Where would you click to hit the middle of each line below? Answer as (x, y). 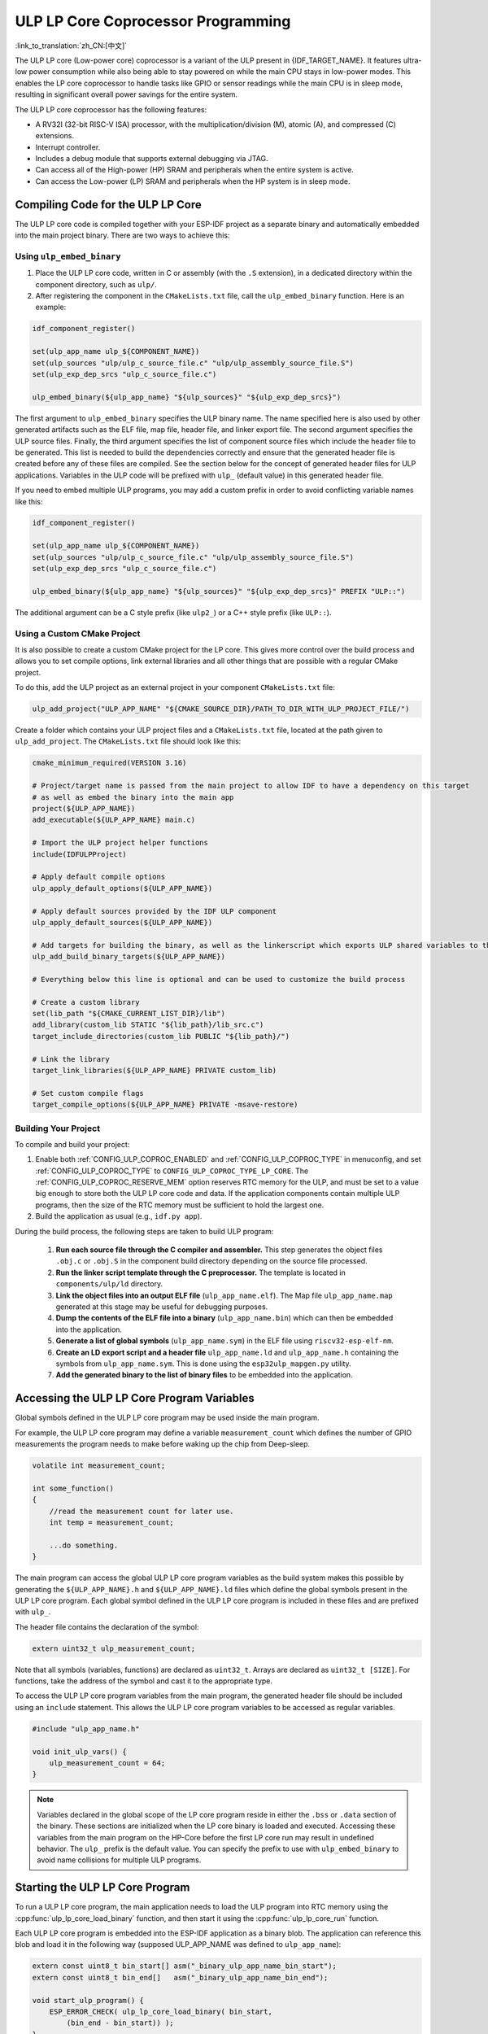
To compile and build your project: (72, 1144)
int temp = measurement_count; (111, 1522)
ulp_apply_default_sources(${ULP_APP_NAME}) (122, 922)
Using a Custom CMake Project (78, 633)
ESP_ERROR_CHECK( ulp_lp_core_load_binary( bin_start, (161, 2011)
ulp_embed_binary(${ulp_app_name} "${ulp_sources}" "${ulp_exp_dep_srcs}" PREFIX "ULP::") (219, 591)
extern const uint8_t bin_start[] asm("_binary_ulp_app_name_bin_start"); (185, 1966)
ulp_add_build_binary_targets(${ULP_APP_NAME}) (129, 957)
